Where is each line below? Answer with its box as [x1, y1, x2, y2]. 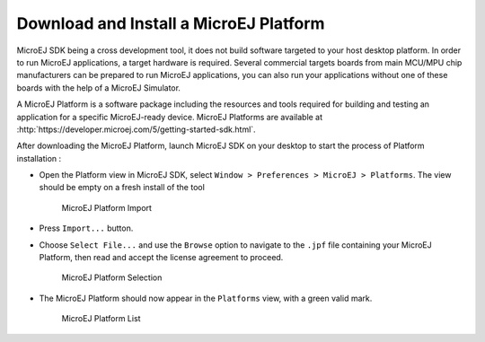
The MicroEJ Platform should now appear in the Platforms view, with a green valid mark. [39, 293, 373, 303]
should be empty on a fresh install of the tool [39, 182, 206, 193]
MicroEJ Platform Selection [61, 272, 163, 283]
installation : [16, 153, 62, 163]
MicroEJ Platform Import [61, 202, 153, 213]
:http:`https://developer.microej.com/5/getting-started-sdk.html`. [16, 124, 256, 135]
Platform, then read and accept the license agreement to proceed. [39, 252, 284, 263]
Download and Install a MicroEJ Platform [16, 13, 325, 33]
